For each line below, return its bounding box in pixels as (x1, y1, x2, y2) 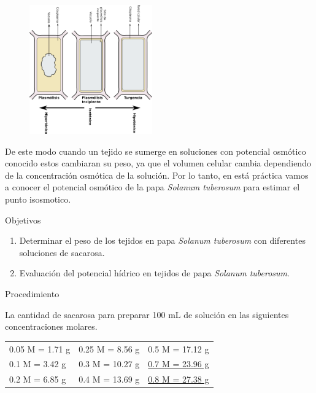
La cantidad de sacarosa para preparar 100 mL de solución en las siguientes (5, 308, 289, 321)
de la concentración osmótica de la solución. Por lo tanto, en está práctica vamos (5, 168, 309, 181)
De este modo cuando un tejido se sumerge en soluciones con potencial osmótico (5, 144, 306, 157)
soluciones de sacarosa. (19, 246, 105, 259)
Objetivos (5, 213, 41, 226)
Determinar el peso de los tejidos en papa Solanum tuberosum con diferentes (19, 234, 306, 247)
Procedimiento (5, 287, 60, 300)
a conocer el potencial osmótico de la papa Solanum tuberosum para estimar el (5, 181, 300, 193)
